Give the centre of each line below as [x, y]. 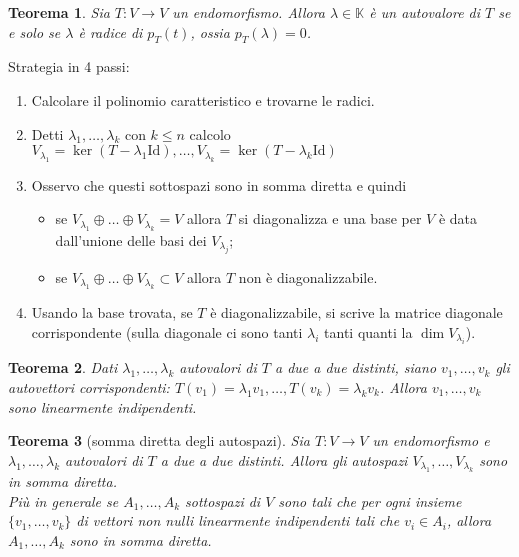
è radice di [110, 31]
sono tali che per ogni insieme [370, 500]
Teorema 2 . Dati [63, 367]
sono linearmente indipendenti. [102, 406]
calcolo [210, 133]
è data [458, 218]
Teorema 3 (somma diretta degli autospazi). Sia [159, 440]
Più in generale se [63, 500]
